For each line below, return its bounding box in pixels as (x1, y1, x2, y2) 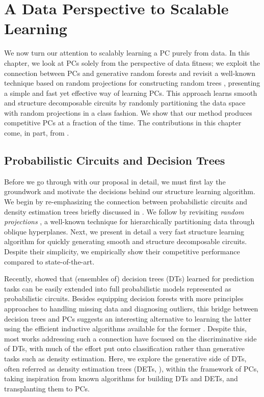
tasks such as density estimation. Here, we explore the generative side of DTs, (4, 353, 247, 363)
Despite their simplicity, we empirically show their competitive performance (4, 246, 240, 257)
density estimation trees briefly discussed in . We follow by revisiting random (4, 206, 244, 217)
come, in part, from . (4, 127, 69, 138)
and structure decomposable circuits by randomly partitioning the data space (4, 97, 246, 108)
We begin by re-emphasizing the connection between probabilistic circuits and (4, 196, 248, 207)
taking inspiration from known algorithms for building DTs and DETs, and (4, 373, 238, 384)
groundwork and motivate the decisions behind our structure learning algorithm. (4, 186, 255, 197)
